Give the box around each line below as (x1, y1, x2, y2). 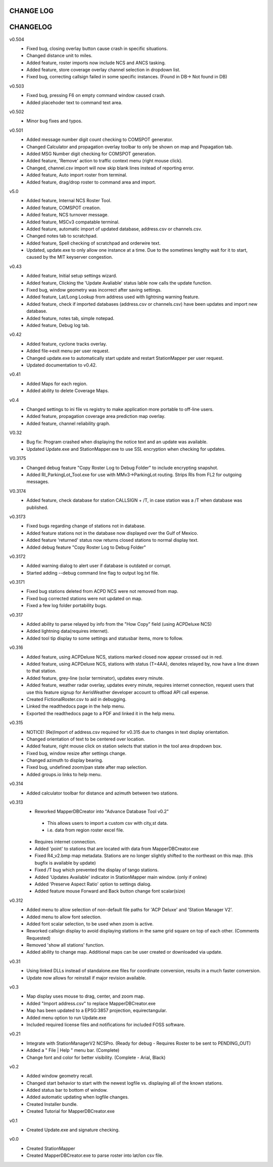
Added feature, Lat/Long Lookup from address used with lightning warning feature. (26, 294, 200, 300)
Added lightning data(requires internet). (26, 628, 109, 634)
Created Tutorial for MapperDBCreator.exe (26, 1108, 115, 1114)
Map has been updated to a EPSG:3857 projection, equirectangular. (26, 1007, 167, 1013)
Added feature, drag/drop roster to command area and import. (26, 179, 156, 185)
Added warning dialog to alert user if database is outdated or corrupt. (26, 563, 171, 569)
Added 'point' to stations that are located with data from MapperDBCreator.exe (34, 846, 199, 852)
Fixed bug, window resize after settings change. (26, 750, 126, 756)
